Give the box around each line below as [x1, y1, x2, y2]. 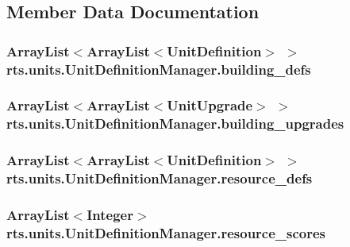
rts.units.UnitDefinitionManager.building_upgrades [6, 114, 344, 133]
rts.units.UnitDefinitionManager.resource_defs [6, 168, 313, 188]
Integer [87, 205, 133, 224]
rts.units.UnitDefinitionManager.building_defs [6, 59, 311, 79]
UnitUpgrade [167, 95, 253, 115]
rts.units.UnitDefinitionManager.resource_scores [6, 222, 326, 242]
